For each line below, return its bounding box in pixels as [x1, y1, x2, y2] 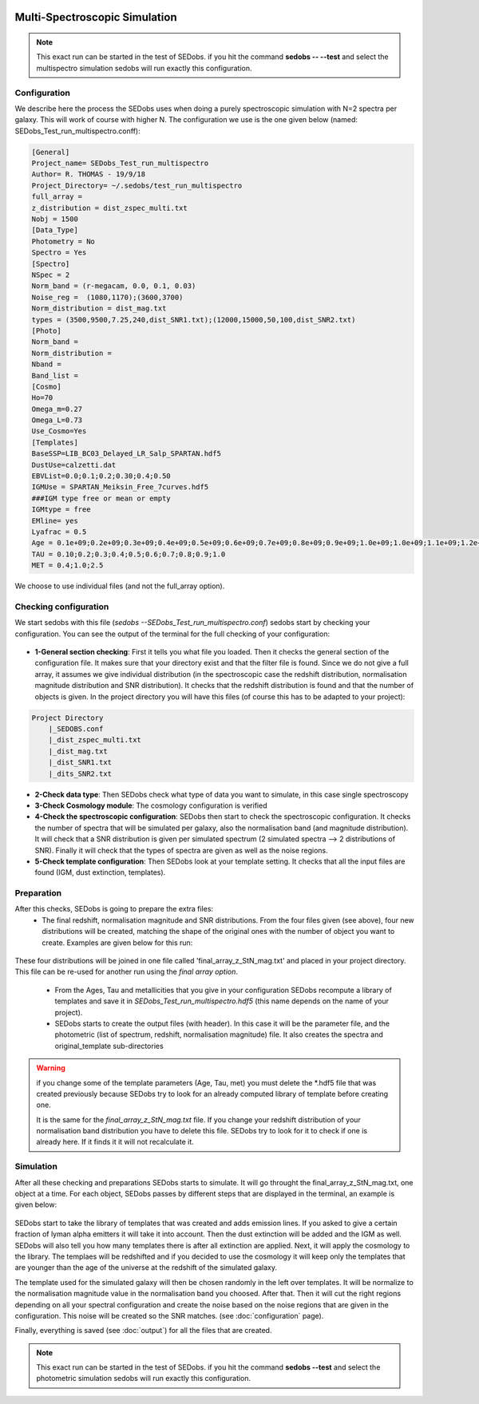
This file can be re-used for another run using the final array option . [14, 967, 239, 977]
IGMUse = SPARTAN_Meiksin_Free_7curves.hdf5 [31, 483, 209, 492]
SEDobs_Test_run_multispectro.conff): [14, 126, 141, 136]
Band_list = [31, 371, 79, 380]
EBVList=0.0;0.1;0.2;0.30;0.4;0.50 [31, 472, 171, 481]
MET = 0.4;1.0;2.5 [31, 561, 104, 570]
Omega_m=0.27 [31, 404, 83, 413]
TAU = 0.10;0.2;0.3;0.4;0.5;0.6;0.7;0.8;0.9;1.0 [31, 549, 226, 559]
